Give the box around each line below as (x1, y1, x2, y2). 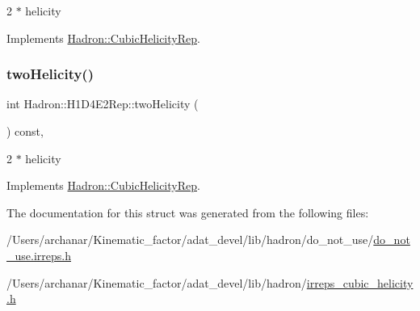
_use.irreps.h (6, 246, 71, 263)
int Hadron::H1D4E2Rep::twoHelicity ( (6, 95, 199, 112)
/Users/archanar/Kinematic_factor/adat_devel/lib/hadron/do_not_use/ (6, 231, 374, 248)
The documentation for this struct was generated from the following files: (6, 204, 369, 221)
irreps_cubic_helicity (306, 274, 414, 291)
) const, (6, 123, 44, 139)
